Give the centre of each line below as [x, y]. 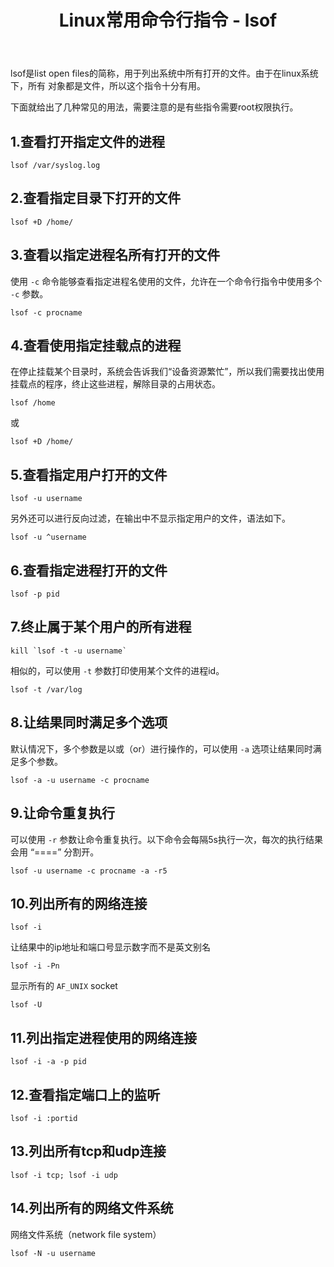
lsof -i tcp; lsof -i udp [64, 1175]
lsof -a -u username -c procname [80, 780]
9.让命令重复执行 [63, 813]
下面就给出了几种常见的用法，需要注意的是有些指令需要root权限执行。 [154, 107]
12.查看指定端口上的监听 [85, 1094]
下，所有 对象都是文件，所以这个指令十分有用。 [108, 86]
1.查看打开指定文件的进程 [88, 141]
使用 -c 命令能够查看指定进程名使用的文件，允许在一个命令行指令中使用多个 [166, 281]
